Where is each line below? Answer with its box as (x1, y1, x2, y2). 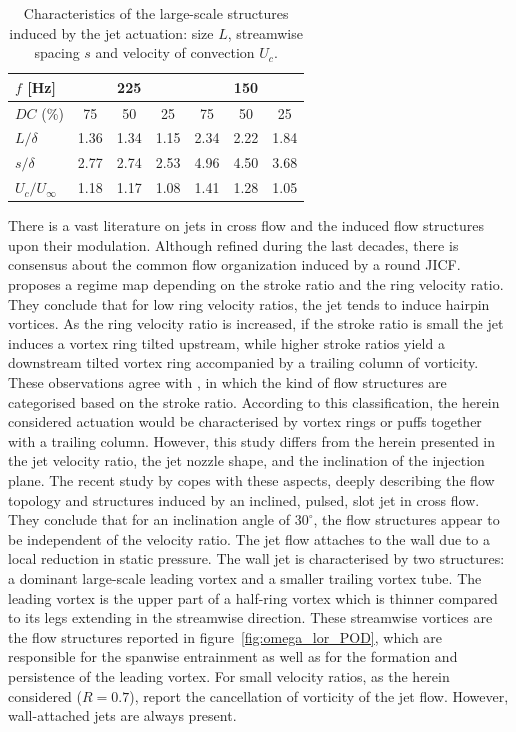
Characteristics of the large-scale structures (23, 3, 289, 23)
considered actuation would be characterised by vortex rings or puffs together (8, 411, 482, 432)
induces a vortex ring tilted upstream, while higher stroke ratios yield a (8, 332, 445, 353)
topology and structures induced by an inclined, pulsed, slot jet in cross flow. (8, 489, 480, 510)
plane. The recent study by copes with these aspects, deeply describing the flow (8, 469, 495, 490)
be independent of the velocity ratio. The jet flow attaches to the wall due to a (8, 528, 490, 549)
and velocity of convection (95, 42, 255, 63)
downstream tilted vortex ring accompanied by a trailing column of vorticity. (8, 352, 479, 373)
